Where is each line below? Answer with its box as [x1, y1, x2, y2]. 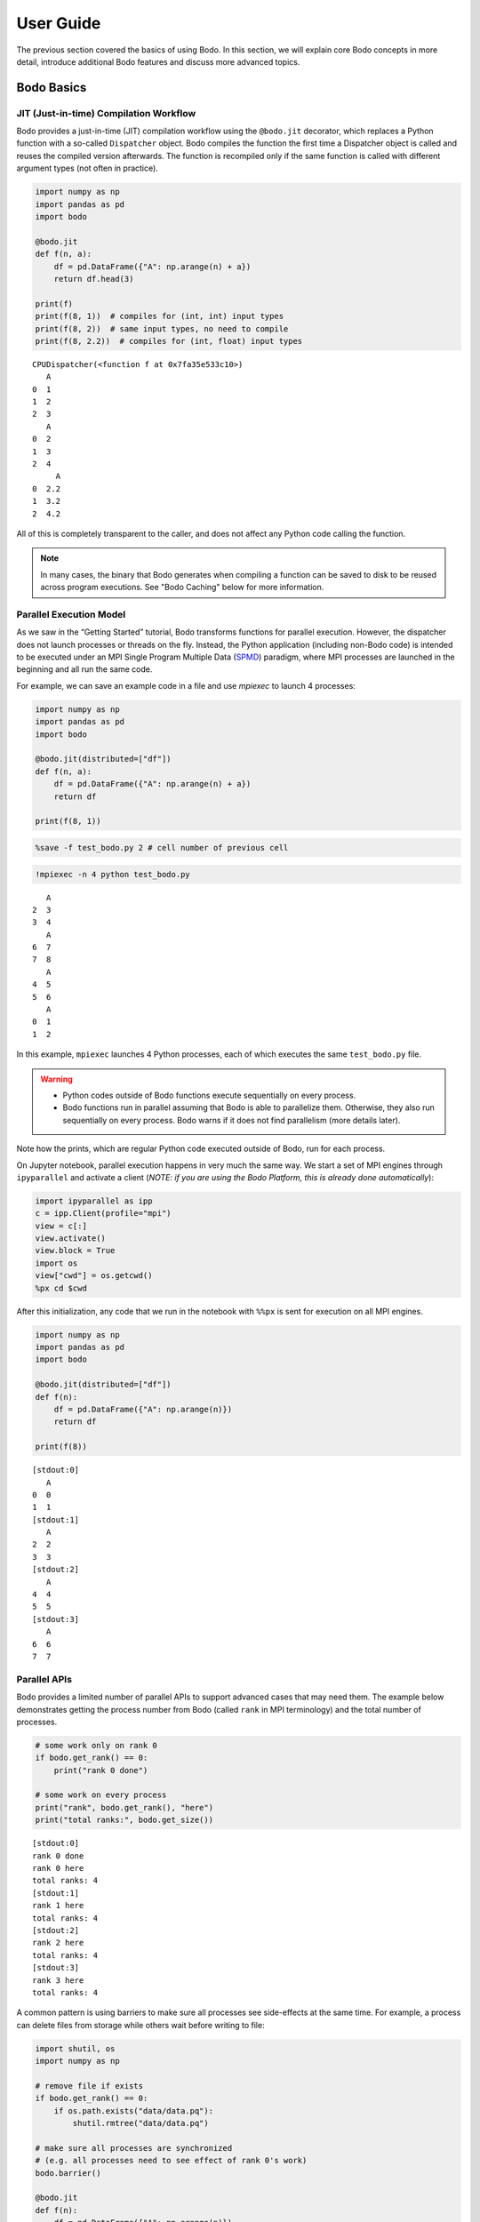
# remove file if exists [35, 2081, 144, 2090]
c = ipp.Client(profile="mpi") [35, 1209, 172, 1219]
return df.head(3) [53, 274, 134, 284]
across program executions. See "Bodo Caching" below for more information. [40, 582, 324, 593]
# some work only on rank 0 [35, 1740, 157, 1750]
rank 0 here [32, 1863, 84, 1873]
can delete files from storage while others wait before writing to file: [16, 2019, 266, 2030]
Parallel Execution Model [16, 608, 126, 620]
